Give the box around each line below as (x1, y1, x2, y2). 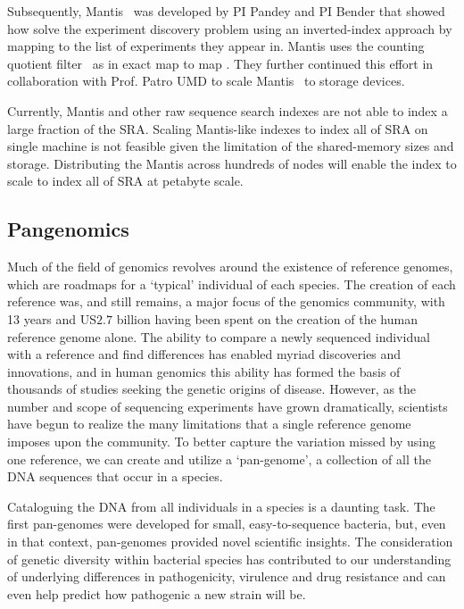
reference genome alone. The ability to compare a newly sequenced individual (7, 327, 430, 346)
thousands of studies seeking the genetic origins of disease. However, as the (7, 380, 417, 398)
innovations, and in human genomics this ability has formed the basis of (7, 362, 401, 380)
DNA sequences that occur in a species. (7, 467, 223, 486)
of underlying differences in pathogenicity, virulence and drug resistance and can (7, 567, 446, 586)
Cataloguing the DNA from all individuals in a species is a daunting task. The (7, 496, 435, 515)
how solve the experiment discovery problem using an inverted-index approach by (7, 19, 452, 38)
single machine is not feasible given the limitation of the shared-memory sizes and (7, 137, 454, 155)
